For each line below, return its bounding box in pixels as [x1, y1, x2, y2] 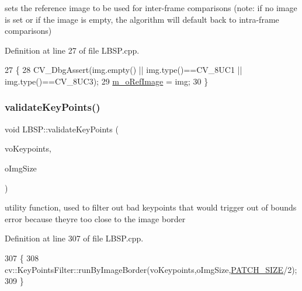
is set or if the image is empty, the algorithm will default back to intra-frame [5, 13, 279, 25]
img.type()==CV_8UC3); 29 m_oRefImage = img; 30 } [5, 75, 209, 87]
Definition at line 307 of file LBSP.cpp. [5, 232, 144, 244]
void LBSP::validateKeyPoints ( [5, 122, 119, 135]
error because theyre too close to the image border [5, 212, 186, 225]
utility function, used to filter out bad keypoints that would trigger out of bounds [5, 201, 297, 213]
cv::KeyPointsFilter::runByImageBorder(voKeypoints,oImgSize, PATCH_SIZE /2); [5, 263, 297, 275]
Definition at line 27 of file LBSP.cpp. [5, 44, 140, 56]
